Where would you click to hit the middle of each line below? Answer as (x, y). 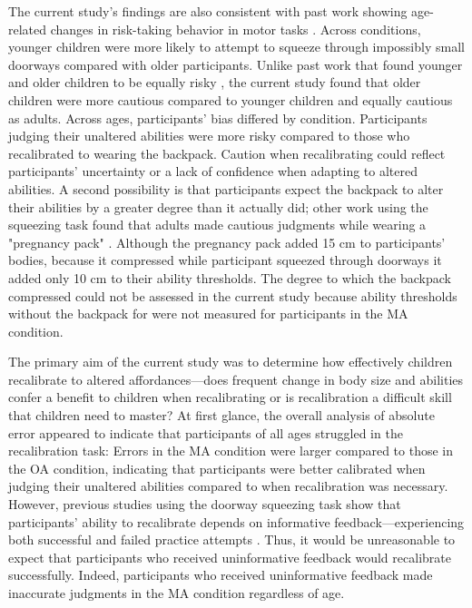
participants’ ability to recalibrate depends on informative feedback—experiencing (236, 521)
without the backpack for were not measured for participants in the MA (208, 314)
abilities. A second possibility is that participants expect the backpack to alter (226, 188)
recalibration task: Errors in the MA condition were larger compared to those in (231, 451)
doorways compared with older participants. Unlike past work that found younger (236, 64)
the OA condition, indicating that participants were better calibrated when (217, 468)
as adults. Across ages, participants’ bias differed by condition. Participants (218, 118)
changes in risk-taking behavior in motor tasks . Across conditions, (236, 29)
